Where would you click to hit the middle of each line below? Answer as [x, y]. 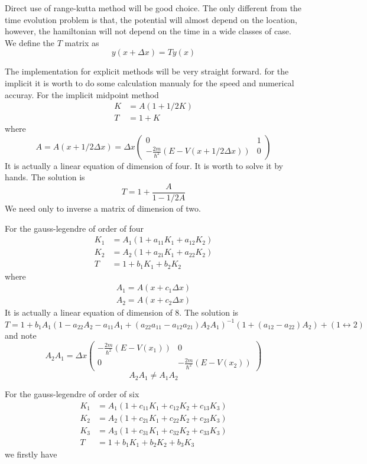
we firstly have [31, 454]
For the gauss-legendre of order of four [74, 228]
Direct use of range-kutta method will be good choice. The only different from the [153, 8]
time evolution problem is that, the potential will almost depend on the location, [151, 19]
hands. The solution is [45, 177]
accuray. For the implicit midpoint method [82, 94]
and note [21, 335]
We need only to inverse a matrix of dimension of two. [103, 208]
